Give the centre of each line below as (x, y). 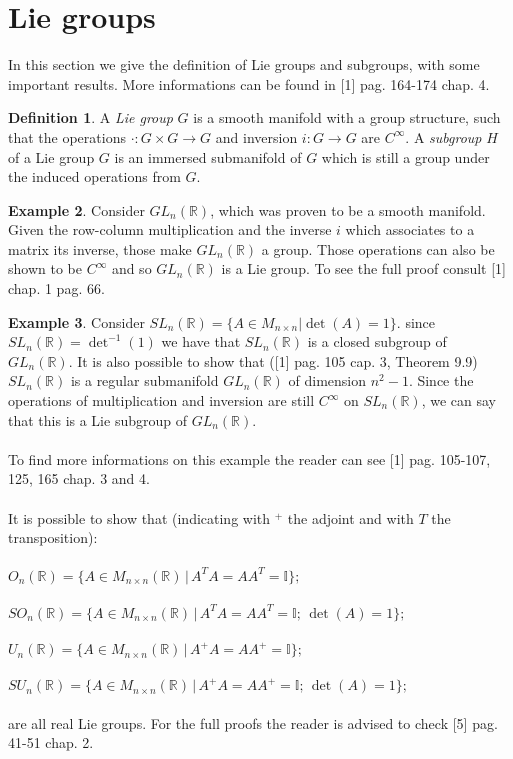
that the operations (67, 136)
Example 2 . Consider (76, 209)
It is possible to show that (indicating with (139, 517)
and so (131, 268)
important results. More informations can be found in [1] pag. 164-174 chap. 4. (249, 83)
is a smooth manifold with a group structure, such (347, 117)
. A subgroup (443, 136)
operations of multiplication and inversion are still (161, 400)
